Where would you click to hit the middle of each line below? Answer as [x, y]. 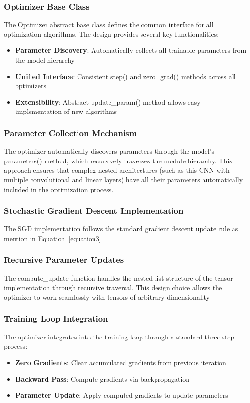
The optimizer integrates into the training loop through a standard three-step [119, 336]
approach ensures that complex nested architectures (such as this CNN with [117, 170]
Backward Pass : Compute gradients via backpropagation [102, 379]
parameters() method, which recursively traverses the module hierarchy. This [118, 160]
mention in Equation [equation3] [53, 238]
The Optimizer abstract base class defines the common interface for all [109, 24]
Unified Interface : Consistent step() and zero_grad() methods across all [125, 76]
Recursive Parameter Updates [64, 260]
